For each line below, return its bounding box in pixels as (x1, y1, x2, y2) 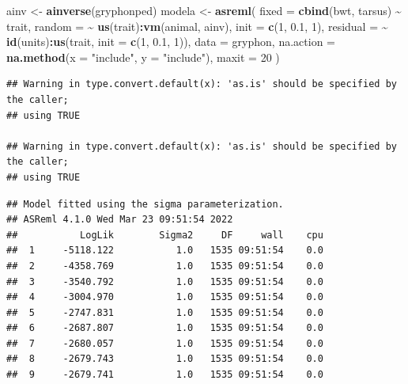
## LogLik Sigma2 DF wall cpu (6, 229, 323, 241)
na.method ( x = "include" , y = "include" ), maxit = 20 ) (6, 48, 280, 65)
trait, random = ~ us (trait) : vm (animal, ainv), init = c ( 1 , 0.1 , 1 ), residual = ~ (6, 17, 388, 34)
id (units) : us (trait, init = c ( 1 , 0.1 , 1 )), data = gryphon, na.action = (6, 33, 335, 50)
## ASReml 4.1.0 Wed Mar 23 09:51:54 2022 (6, 214, 233, 226)
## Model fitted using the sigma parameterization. (6, 198, 284, 210)
